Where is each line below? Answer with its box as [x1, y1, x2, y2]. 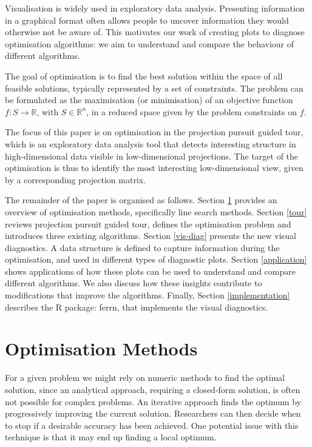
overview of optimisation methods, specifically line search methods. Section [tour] [5, 205, 307, 218]
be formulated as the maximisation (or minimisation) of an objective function [5, 93, 293, 106]
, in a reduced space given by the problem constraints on [86, 105, 297, 118]
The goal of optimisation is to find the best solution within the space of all [5, 69, 283, 82]
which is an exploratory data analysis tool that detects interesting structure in [5, 137, 296, 150]
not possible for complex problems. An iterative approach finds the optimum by [5, 395, 302, 408]
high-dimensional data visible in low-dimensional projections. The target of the [5, 149, 299, 162]
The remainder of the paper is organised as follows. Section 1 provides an [5, 193, 277, 206]
